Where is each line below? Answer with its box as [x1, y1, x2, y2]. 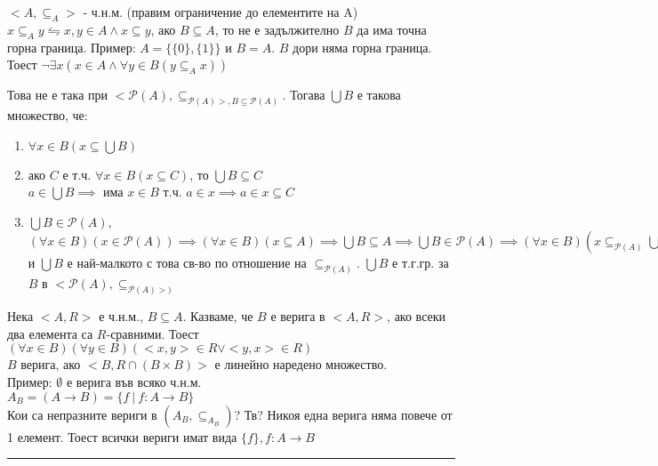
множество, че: [7, 106, 88, 125]
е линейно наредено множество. [214, 355, 388, 374]
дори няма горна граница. [293, 37, 432, 56]
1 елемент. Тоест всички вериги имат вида [7, 427, 237, 446]
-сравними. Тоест [106, 324, 199, 342]
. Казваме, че [182, 307, 253, 325]
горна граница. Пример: [7, 37, 136, 56]
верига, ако [20, 355, 81, 374]
